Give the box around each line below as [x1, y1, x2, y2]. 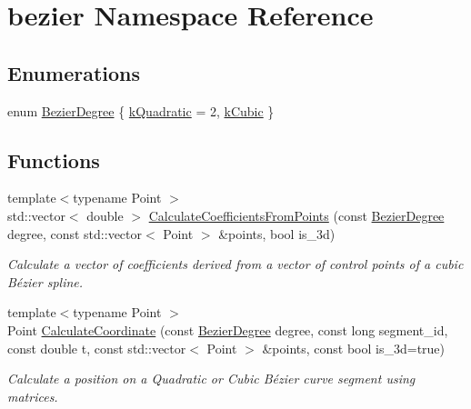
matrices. [7, 386, 58, 405]
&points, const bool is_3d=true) [262, 338, 446, 357]
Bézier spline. [7, 272, 84, 291]
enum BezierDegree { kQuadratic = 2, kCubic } [7, 101, 275, 120]
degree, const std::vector [7, 224, 142, 243]
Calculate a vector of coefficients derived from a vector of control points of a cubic [7, 254, 464, 274]
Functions [7, 145, 100, 174]
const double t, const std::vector [7, 338, 186, 357]
